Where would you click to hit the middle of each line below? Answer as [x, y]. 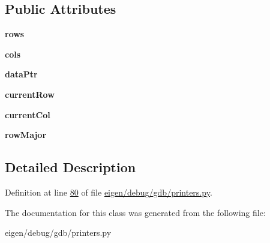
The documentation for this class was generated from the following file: [135, 212]
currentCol [28, 114]
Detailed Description [70, 167]
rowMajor [26, 135]
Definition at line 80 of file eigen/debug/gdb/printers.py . [109, 192]
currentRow [30, 94]
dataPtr [21, 74]
